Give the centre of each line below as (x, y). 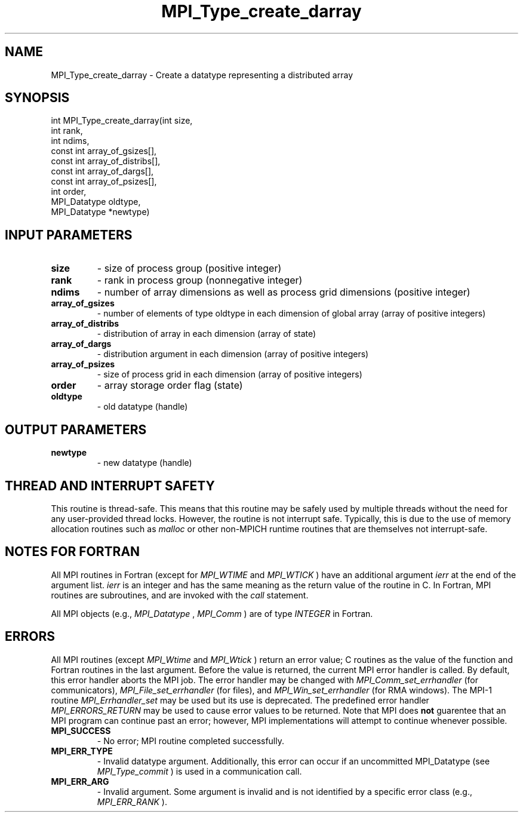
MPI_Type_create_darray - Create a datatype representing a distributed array (202, 75)
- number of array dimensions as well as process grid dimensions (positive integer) (284, 292)
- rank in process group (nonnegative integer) (200, 280)
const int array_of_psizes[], (104, 182)
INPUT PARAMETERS (69, 235)
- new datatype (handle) (144, 463)
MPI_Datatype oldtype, (96, 202)
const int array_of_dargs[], (102, 171)
